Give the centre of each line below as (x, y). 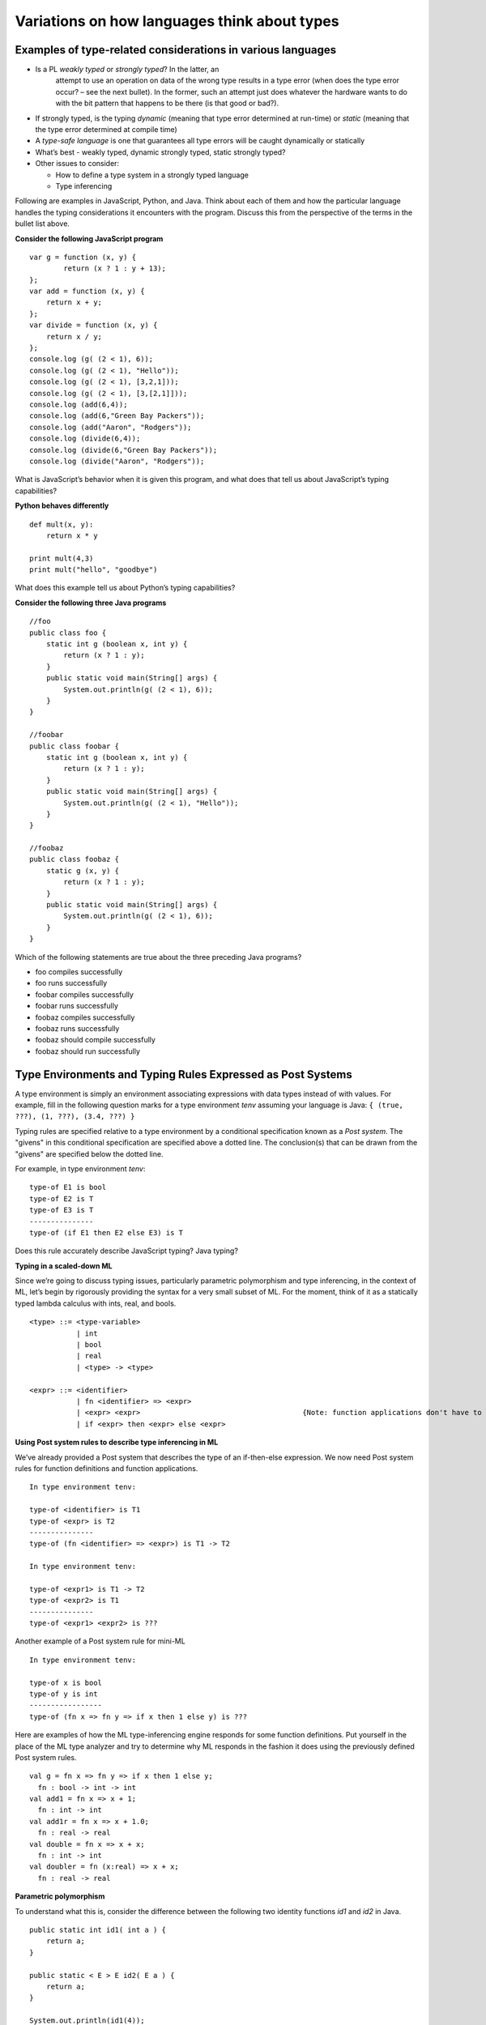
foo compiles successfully (79, 971)
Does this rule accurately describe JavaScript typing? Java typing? (127, 1251)
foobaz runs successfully (77, 1028)
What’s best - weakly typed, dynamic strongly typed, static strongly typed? (161, 152)
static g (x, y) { (83, 870)
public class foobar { (75, 746)
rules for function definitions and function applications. (107, 1468)
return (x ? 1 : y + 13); (115, 269)
